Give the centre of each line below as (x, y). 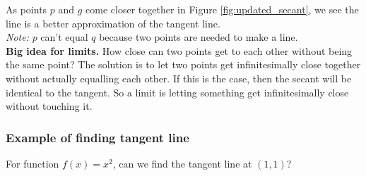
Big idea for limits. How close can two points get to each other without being (179, 50)
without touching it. (49, 106)
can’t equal (64, 37)
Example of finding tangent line (98, 137)
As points (26, 9)
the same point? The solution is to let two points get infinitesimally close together (183, 64)
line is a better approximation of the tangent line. (113, 23)
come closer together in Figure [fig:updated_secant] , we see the (222, 9)
